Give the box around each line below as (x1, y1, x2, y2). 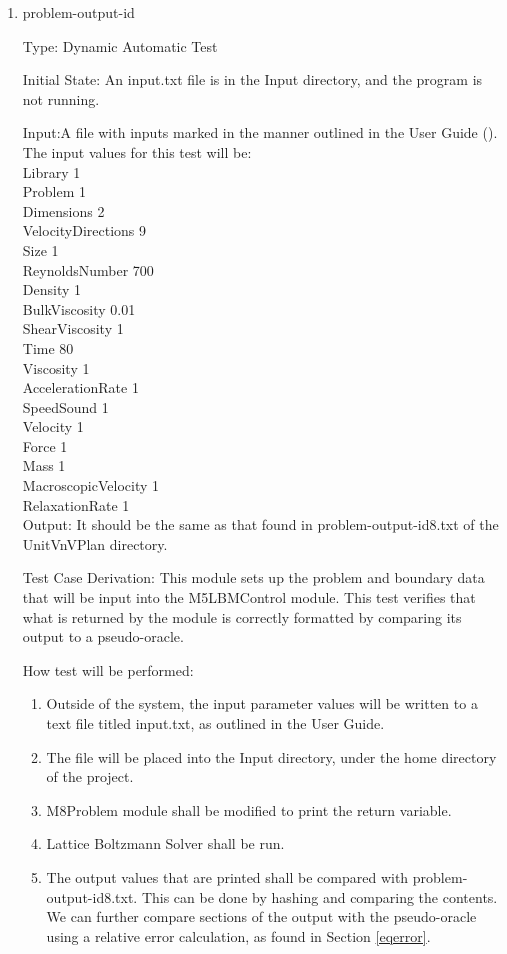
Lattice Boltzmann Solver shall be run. (46, 833, 285, 854)
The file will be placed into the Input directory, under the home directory (46, 746, 497, 767)
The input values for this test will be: (22, 141, 252, 162)
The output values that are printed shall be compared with (46, 866, 409, 887)
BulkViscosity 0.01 (22, 298, 136, 319)
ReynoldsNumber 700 (22, 259, 154, 280)
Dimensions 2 (22, 200, 105, 221)
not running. (22, 88, 100, 109)
